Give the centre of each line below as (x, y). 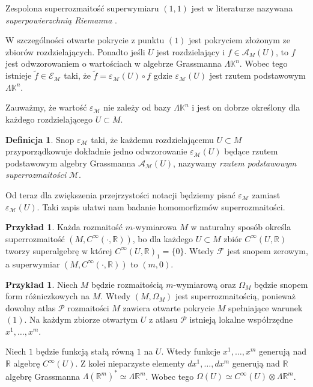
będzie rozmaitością (127, 284)
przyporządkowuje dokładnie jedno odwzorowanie (96, 151)
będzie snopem (281, 284)
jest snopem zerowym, (268, 250)
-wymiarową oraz (205, 284)
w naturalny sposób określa (241, 227)
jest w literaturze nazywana (242, 8)
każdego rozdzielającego (49, 119)
